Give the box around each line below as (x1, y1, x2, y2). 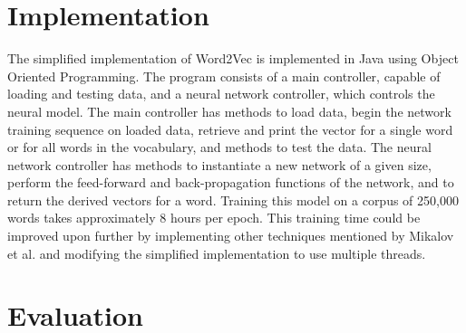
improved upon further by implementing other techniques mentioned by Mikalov (7, 226, 454, 245)
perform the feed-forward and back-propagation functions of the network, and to (7, 173, 454, 192)
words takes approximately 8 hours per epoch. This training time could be (7, 208, 421, 227)
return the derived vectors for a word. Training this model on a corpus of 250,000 (7, 190, 459, 209)
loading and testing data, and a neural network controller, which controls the (7, 84, 435, 103)
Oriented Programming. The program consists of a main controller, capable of (7, 66, 441, 85)
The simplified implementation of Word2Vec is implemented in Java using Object (7, 49, 459, 68)
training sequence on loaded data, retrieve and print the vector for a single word (7, 119, 453, 138)
